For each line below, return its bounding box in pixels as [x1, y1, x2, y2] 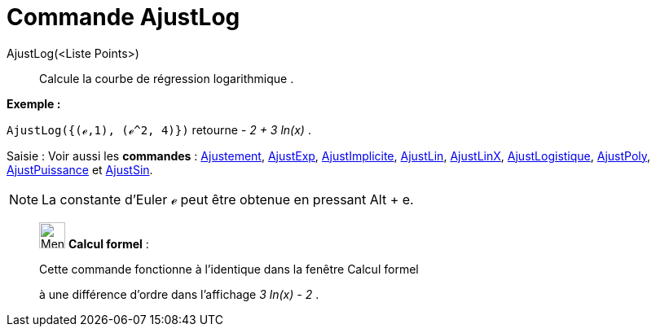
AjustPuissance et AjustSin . [7, 162, 153, 177]
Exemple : [7, 96, 61, 111]
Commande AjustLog [7, 3, 240, 31]
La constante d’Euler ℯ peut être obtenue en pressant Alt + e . [42, 191, 414, 208]
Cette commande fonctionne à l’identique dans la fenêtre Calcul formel [39, 261, 419, 276]
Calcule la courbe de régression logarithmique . [39, 71, 294, 85]
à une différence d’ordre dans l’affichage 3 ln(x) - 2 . [39, 287, 319, 301]
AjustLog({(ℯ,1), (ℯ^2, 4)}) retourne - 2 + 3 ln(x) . [7, 122, 311, 137]
